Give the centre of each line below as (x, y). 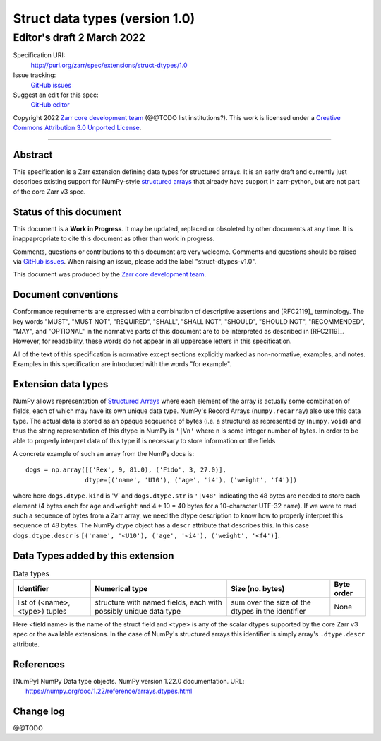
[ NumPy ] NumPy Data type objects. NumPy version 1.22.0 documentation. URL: (129, 681)
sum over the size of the (271, 602)
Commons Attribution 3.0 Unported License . (77, 128)
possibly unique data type (138, 612)
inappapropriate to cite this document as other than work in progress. (114, 239)
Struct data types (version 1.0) (104, 18)
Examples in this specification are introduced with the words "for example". (122, 364)
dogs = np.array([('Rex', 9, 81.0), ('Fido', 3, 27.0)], (126, 470)
